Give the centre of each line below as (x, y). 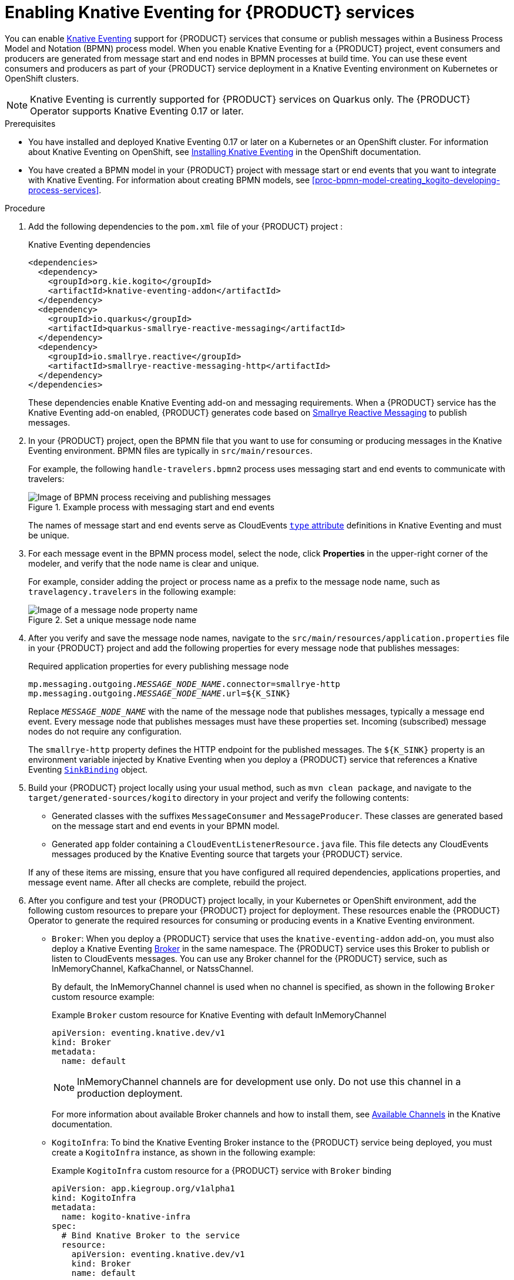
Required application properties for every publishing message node (159, 666)
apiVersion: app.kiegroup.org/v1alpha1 (143, 1188)
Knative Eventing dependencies (90, 244)
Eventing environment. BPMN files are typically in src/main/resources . (171, 450)
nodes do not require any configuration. (105, 731)
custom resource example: (103, 996)
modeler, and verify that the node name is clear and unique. (144, 563)
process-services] (64, 190)
